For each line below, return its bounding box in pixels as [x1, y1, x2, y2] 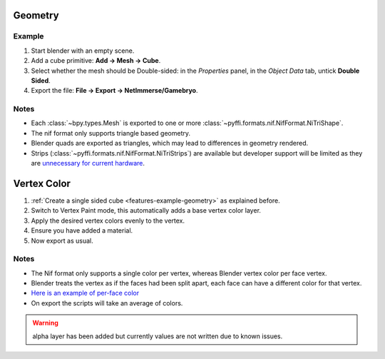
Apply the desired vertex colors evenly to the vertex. [31, 216, 185, 225]
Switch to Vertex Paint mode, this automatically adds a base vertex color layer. [31, 206, 262, 215]
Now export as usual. [31, 236, 93, 245]
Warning [32, 318, 58, 328]
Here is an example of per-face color [31, 289, 139, 298]
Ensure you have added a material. [31, 226, 133, 235]
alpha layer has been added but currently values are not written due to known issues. [32, 332, 283, 340]
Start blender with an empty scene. [31, 46, 135, 55]
